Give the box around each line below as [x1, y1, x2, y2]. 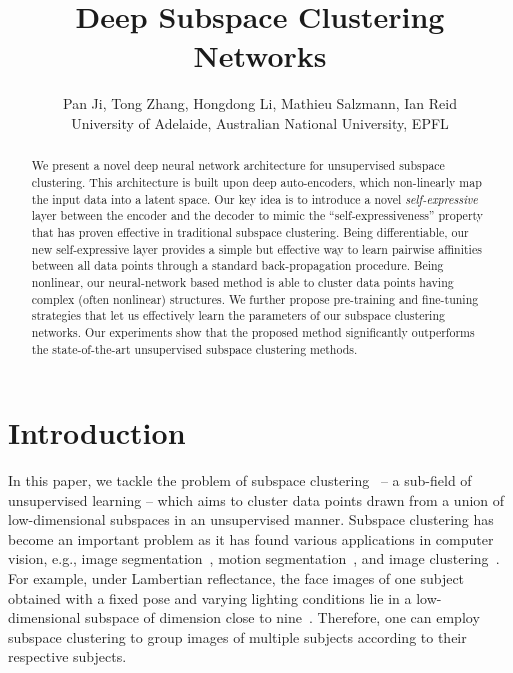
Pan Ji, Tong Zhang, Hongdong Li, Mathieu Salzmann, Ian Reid [62, 93, 457, 114]
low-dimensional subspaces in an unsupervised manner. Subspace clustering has [8, 509, 494, 530]
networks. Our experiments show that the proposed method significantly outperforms [31, 323, 475, 340]
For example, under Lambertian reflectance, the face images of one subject [8, 568, 465, 589]
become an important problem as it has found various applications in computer [8, 528, 494, 549]
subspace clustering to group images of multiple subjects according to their [8, 626, 467, 647]
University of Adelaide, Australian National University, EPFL [71, 112, 449, 133]
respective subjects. [8, 646, 127, 667]
